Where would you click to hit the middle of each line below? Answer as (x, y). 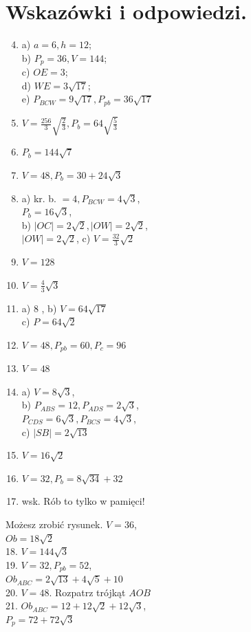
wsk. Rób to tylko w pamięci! (83, 501)
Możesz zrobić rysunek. (54, 524)
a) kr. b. (39, 198)
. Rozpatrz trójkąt (87, 592)
